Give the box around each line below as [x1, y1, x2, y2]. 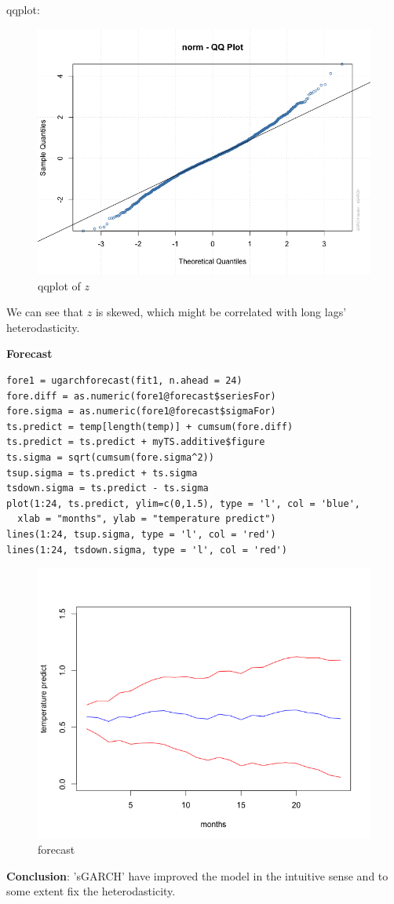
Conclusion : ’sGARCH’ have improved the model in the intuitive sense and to [6, 867, 389, 884]
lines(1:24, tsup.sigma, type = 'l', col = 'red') [6, 528, 276, 540]
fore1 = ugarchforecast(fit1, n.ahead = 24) [6, 375, 243, 386]
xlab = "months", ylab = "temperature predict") [17, 513, 276, 525]
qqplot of [38, 277, 81, 293]
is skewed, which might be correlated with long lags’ [95, 304, 347, 320]
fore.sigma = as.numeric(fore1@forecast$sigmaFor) [6, 406, 276, 417]
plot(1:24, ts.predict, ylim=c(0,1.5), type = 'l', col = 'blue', [6, 498, 361, 509]
